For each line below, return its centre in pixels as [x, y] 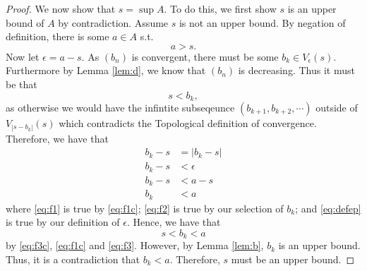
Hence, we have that [177, 222]
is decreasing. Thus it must [296, 70]
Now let [23, 56]
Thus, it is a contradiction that [73, 259]
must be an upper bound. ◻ [293, 259]
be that [22, 84]
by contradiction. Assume [113, 22]
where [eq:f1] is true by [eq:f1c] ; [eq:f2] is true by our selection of [145, 208]
